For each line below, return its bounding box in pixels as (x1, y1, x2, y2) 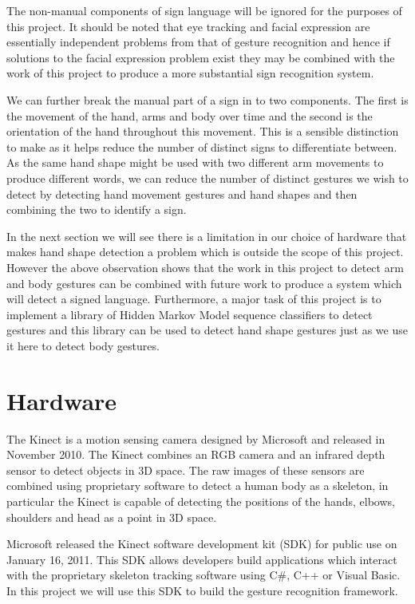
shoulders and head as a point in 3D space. (6, 508, 217, 525)
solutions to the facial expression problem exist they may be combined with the (6, 49, 395, 65)
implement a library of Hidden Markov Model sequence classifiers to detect (6, 306, 373, 322)
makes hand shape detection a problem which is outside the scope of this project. (6, 243, 404, 260)
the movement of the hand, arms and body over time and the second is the (6, 107, 373, 124)
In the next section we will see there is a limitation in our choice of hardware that (6, 227, 407, 244)
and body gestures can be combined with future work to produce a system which (6, 274, 402, 291)
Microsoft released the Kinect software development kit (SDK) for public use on (6, 535, 397, 552)
